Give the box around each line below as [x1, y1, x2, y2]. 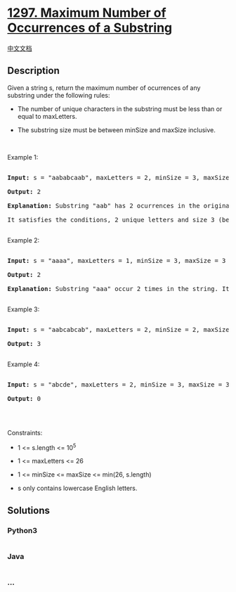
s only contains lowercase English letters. [17, 484, 138, 493]
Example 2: [7, 236, 40, 244]
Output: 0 [7, 394, 41, 402]
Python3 [7, 525, 37, 535]
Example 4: [7, 360, 40, 368]
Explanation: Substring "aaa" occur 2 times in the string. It [7, 285, 230, 292]
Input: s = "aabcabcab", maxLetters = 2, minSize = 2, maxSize [7, 326, 230, 333]
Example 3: [7, 304, 40, 314]
